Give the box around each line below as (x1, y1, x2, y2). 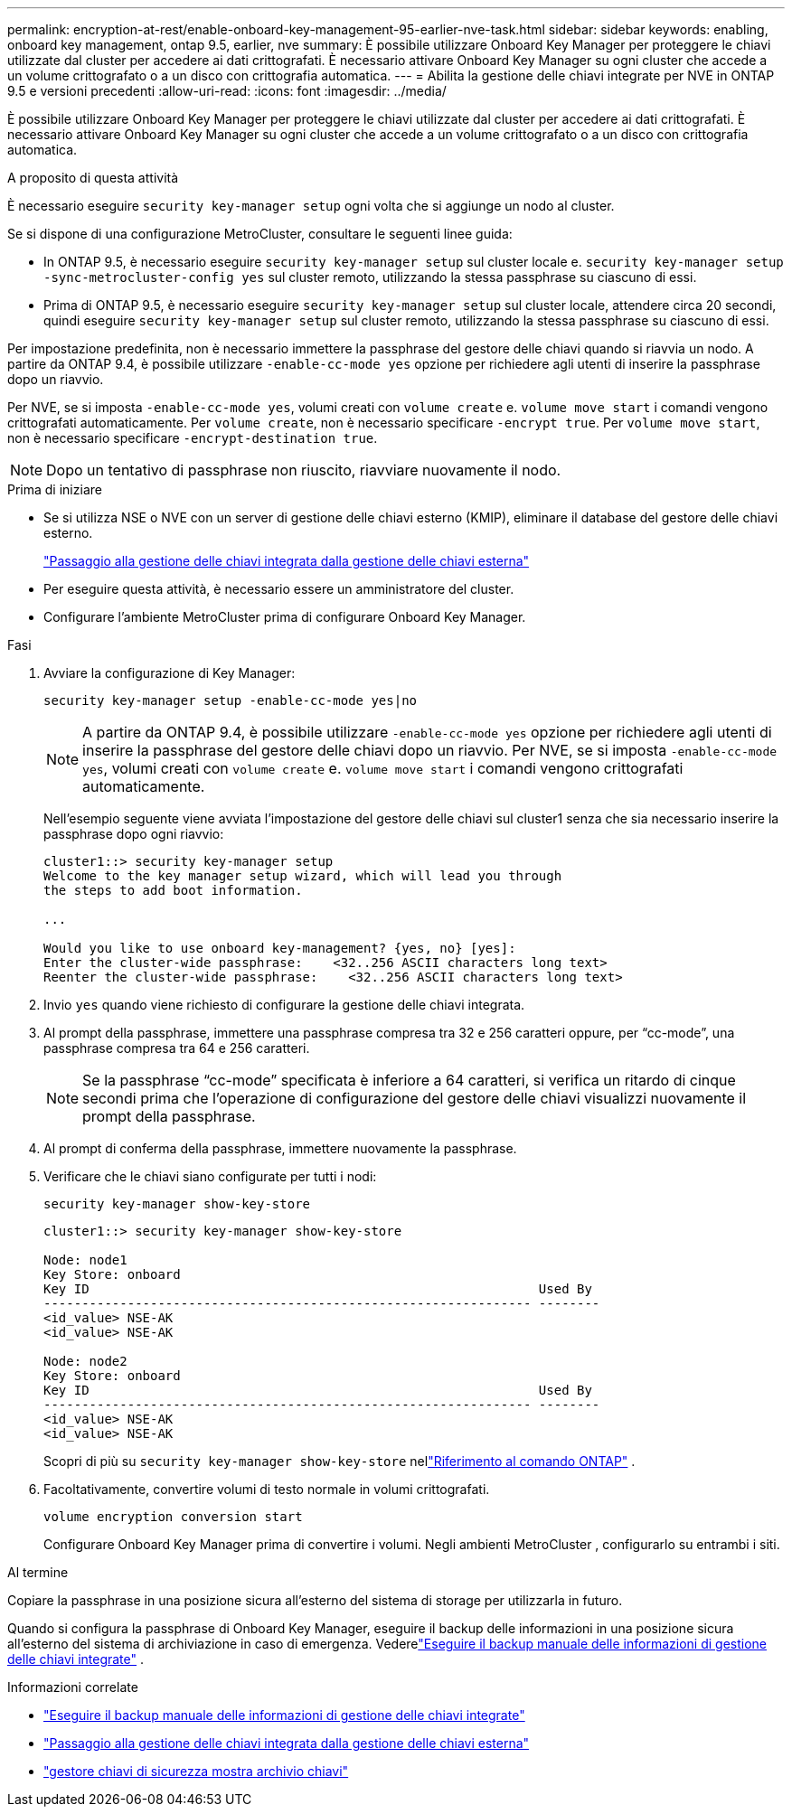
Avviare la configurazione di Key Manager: (43, 665, 296, 681)
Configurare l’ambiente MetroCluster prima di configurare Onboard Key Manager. (43, 609, 526, 625)
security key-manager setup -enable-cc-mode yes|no (43, 693, 418, 708)
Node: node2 (43, 1354, 127, 1368)
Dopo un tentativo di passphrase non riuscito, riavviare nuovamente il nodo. (46, 461, 561, 479)
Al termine (7, 1565, 69, 1580)
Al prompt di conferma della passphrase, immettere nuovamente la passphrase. (43, 1141, 517, 1156)
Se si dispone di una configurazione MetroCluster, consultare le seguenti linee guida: (7, 226, 513, 241)
